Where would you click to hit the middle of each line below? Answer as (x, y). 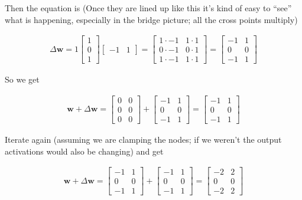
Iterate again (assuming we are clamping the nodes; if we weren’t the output (143, 140)
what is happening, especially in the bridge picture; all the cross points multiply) (151, 19)
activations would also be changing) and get (84, 151)
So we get (22, 79)
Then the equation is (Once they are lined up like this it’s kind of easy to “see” (148, 8)
